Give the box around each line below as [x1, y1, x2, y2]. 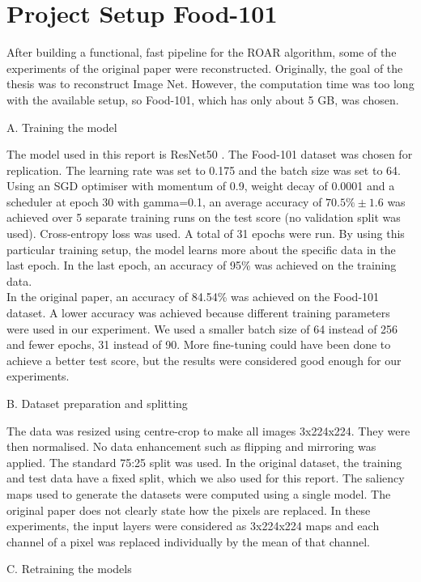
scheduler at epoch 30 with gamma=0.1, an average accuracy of [6, 193, 322, 210]
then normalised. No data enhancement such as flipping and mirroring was [6, 438, 376, 455]
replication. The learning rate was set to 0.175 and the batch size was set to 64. [6, 161, 401, 178]
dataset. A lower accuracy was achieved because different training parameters [6, 304, 390, 321]
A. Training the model [6, 118, 117, 135]
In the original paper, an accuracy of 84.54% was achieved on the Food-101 [6, 288, 380, 305]
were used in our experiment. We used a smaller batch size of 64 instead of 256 [6, 320, 398, 337]
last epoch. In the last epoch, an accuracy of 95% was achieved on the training [6, 257, 397, 274]
